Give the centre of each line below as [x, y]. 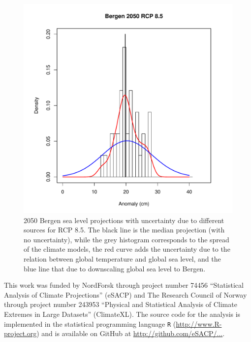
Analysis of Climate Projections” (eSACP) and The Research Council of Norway [125, 294]
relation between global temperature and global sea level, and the [122, 258]
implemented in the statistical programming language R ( [90, 323]
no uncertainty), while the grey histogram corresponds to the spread [126, 239]
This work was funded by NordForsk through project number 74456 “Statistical [124, 285]
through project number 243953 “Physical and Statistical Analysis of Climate [121, 304]
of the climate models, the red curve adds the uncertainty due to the [127, 249]
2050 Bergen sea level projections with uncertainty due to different [124, 220]
